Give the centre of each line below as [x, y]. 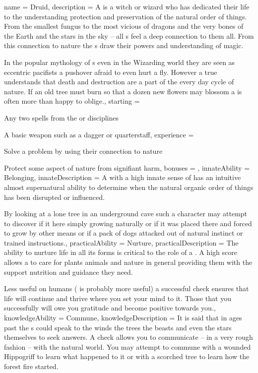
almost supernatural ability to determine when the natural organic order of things [129, 187]
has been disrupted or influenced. [54, 197]
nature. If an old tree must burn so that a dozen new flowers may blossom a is [123, 91]
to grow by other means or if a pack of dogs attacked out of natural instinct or [124, 233]
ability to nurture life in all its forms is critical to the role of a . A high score [121, 252]
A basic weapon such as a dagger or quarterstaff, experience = [99, 134]
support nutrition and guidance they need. [68, 272]
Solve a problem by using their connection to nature [83, 151]
